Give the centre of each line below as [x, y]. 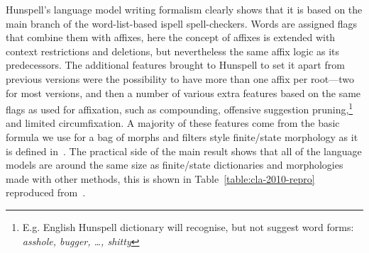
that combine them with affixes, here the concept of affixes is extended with [171, 37]
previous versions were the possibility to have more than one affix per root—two [180, 78]
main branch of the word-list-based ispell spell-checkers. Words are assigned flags [182, 23]
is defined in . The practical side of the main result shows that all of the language [184, 151]
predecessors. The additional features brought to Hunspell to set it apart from [175, 65]
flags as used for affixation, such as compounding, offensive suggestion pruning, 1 [180, 108]
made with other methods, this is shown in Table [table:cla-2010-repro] [160, 178]
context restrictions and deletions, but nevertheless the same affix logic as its [173, 51]
